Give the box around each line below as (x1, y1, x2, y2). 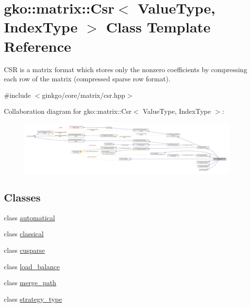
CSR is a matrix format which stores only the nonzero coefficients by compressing (4, 64, 247, 74)
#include (4, 90, 31, 100)
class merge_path (4, 277, 56, 288)
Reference (4, 36, 71, 56)
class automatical (4, 212, 55, 222)
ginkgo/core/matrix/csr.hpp (42, 90, 125, 100)
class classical (4, 229, 44, 239)
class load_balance (4, 261, 60, 271)
